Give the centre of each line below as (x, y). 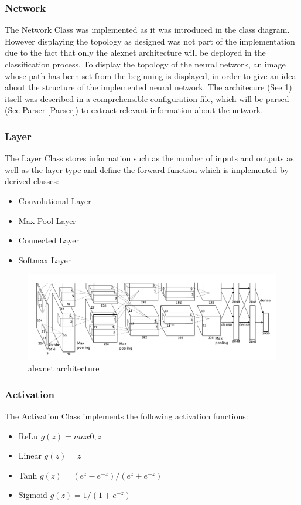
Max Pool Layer (47, 220)
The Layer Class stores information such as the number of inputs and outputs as (149, 158)
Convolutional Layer (55, 200)
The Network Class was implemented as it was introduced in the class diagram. (147, 30)
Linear (30, 455)
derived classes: (32, 181)
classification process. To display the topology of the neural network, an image (145, 64)
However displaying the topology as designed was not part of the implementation (150, 41)
